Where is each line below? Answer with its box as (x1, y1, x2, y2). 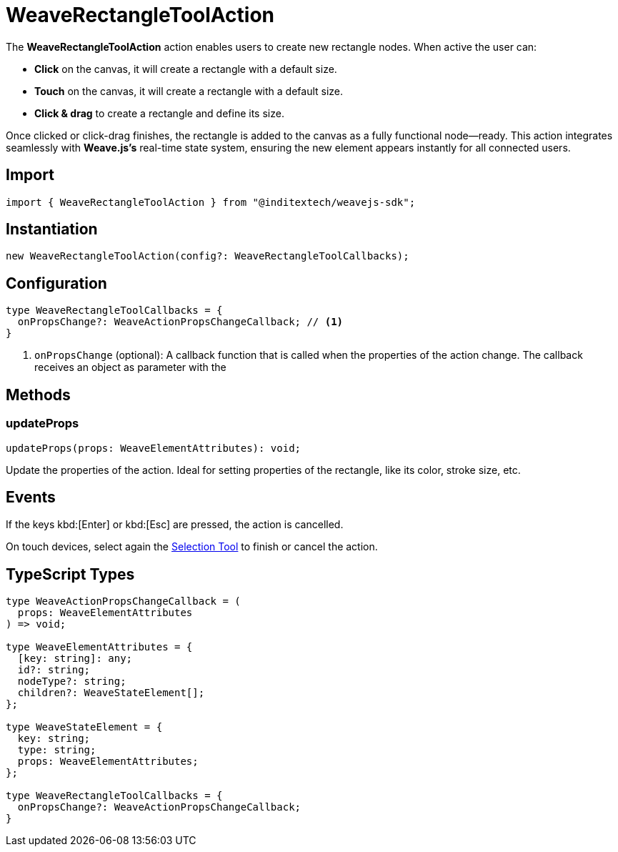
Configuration (6, 274, 107, 292)
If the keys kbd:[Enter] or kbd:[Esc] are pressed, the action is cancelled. (6, 518, 344, 531)
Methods (6, 385, 71, 404)
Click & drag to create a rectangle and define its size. (34, 106, 284, 119)
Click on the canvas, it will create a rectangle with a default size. (34, 62, 337, 75)
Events (6, 487, 56, 506)
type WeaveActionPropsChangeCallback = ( (6, 595, 241, 608)
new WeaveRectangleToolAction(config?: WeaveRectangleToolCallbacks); (6, 250, 409, 262)
